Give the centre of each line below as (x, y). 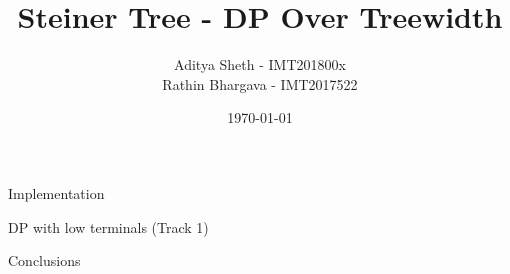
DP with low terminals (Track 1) (108, 226)
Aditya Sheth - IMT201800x (260, 64)
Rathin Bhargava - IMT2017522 (260, 83)
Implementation (56, 192)
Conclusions (44, 260)
